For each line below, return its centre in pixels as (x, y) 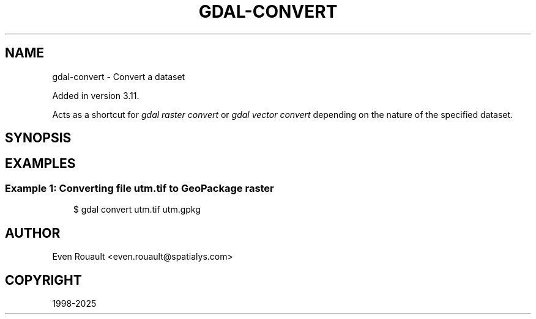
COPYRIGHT (43, 280)
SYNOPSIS (38, 138)
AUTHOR (33, 233)
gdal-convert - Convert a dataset (119, 76)
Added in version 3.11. (96, 95)
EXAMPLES (40, 164)
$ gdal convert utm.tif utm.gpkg (137, 210)
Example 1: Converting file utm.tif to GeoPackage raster (140, 188)
